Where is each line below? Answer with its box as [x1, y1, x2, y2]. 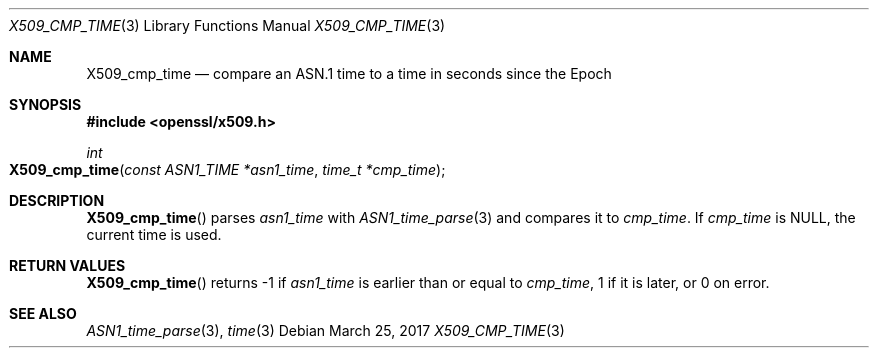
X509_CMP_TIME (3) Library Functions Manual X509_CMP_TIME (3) [9, 17, 446, 34]
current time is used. [86, 226, 222, 243]
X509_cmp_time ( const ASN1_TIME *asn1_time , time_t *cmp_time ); [9, 161, 446, 178]
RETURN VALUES [9, 257, 126, 274]
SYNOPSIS [9, 96, 82, 113]
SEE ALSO [9, 305, 77, 322]
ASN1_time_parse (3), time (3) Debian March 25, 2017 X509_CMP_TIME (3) [86, 322, 565, 339]
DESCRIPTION [9, 192, 105, 209]
